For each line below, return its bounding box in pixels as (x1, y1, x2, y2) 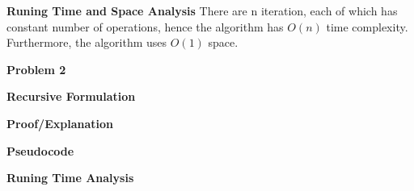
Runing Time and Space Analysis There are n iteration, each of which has (6, 2, 398, 19)
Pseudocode (6, 142, 74, 159)
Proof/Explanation (6, 114, 113, 131)
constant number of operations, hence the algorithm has (6, 18, 284, 35)
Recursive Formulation (6, 88, 136, 105)
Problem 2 (6, 60, 66, 77)
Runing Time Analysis (6, 169, 134, 186)
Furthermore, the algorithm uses (6, 34, 167, 51)
